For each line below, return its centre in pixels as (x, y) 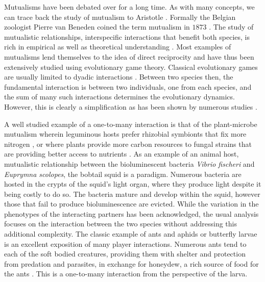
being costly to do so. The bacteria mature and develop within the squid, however (132, 194)
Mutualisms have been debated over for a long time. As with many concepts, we (129, 7)
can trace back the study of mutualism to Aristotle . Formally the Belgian (120, 17)
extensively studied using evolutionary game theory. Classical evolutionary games (131, 67)
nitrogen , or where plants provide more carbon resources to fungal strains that (128, 144)
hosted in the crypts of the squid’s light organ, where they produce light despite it (133, 184)
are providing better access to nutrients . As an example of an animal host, (122, 154)
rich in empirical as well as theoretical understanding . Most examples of (118, 47)
